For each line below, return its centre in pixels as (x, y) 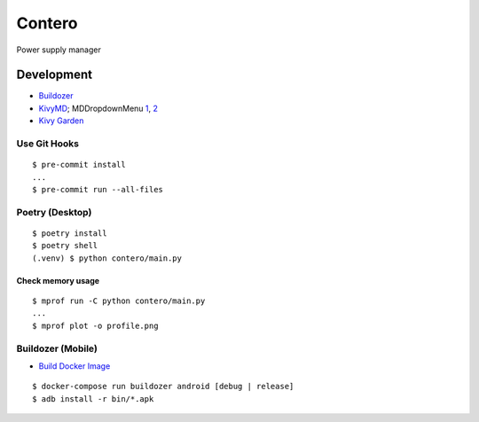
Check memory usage (58, 280)
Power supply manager (59, 50)
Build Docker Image (75, 366)
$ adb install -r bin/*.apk (93, 399)
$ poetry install (70, 233)
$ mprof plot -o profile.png (95, 325)
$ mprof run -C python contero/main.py (119, 301)
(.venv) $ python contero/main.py (107, 258)
